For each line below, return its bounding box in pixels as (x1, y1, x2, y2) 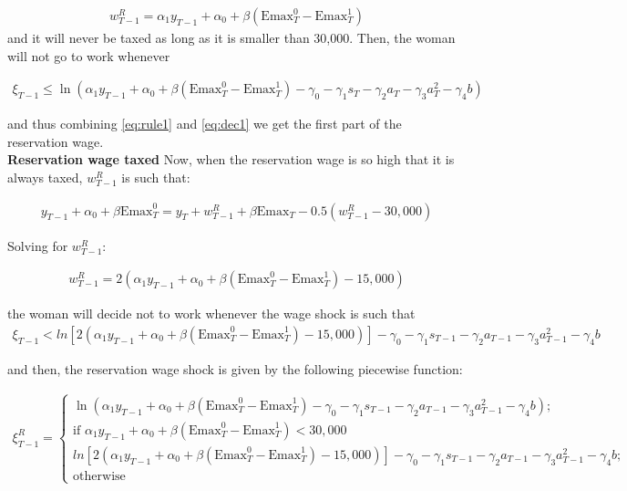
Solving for (7, 235, 68, 255)
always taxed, (7, 168, 83, 187)
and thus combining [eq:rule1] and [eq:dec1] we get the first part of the (7, 114, 402, 133)
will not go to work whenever (7, 46, 170, 65)
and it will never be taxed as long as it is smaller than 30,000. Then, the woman (7, 28, 456, 47)
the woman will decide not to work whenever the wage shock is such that (7, 304, 416, 323)
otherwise (73, 469, 126, 483)
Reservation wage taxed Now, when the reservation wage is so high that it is (7, 150, 455, 169)
